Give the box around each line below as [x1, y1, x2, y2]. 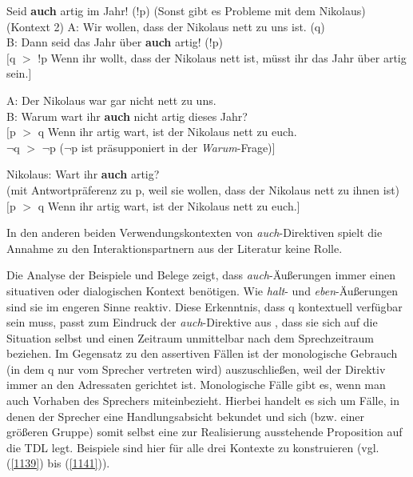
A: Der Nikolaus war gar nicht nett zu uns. [6, 91, 216, 108]
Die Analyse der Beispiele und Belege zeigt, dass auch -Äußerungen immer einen [6, 267, 395, 283]
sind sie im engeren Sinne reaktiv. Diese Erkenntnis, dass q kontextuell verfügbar [6, 298, 403, 315]
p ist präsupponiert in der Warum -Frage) [71, 138, 272, 155]
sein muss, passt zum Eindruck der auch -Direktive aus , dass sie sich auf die [6, 314, 378, 331]
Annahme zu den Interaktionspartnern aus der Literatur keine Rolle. [6, 239, 343, 256]
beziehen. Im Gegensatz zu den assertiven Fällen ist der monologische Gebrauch [6, 345, 398, 362]
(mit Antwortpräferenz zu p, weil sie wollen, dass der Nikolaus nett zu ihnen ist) [6, 181, 400, 198]
